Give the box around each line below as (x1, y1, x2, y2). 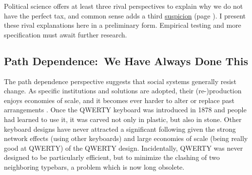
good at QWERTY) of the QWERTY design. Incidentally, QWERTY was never (4, 142, 243, 153)
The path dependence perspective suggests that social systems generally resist (4, 76, 236, 86)
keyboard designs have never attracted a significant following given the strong (4, 123, 236, 134)
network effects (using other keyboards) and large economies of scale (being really (4, 133, 248, 143)
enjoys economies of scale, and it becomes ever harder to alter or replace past (4, 95, 235, 105)
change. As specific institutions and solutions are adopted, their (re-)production (4, 86, 242, 96)
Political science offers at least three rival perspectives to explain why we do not (4, 1, 243, 11)
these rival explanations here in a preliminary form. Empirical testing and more (4, 20, 241, 30)
